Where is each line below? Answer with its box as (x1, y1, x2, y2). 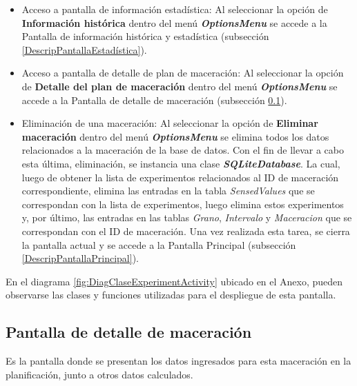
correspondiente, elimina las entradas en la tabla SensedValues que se (21, 183, 315, 198)
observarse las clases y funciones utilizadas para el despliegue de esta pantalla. (6, 287, 336, 302)
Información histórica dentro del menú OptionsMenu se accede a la (21, 15, 327, 30)
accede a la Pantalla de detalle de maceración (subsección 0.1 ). (21, 92, 287, 107)
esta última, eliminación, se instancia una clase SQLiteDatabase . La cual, (21, 156, 340, 170)
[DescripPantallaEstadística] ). (21, 42, 147, 57)
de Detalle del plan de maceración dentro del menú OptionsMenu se (21, 79, 338, 93)
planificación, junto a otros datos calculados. (6, 367, 193, 381)
